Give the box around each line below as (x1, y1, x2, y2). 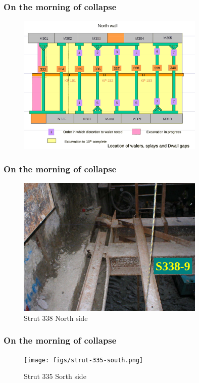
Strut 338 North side (24, 312, 88, 323)
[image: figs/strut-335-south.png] (24, 356, 143, 364)
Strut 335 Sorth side (24, 371, 86, 381)
